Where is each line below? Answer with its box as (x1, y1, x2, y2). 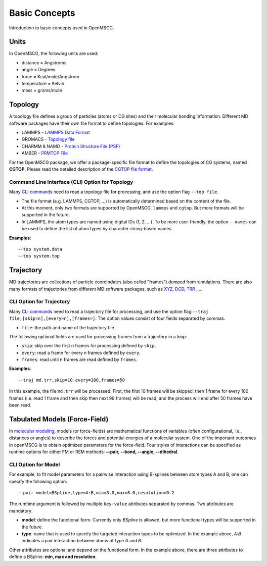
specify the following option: (9, 478, 67, 484)
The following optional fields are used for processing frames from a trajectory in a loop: (9, 333, 187, 339)
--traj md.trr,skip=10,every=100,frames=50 (18, 377, 125, 383)
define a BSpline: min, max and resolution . (9, 554, 97, 560)
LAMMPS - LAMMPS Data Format (21, 129, 90, 136)
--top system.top (18, 253, 60, 259)
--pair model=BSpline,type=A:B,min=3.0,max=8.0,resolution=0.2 (18, 490, 175, 496)
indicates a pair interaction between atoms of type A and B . (21, 538, 143, 544)
